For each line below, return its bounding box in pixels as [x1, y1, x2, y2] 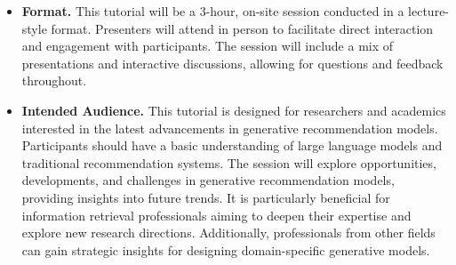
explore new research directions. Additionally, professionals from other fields [21, 223, 436, 242]
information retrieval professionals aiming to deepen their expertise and [21, 205, 412, 224]
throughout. [21, 71, 87, 90]
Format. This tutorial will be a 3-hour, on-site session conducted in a [21, 2, 404, 20]
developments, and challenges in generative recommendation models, [21, 171, 395, 189]
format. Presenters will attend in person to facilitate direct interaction [51, 19, 434, 37]
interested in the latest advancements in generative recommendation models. [21, 118, 438, 137]
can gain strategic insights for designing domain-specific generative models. [21, 240, 430, 259]
